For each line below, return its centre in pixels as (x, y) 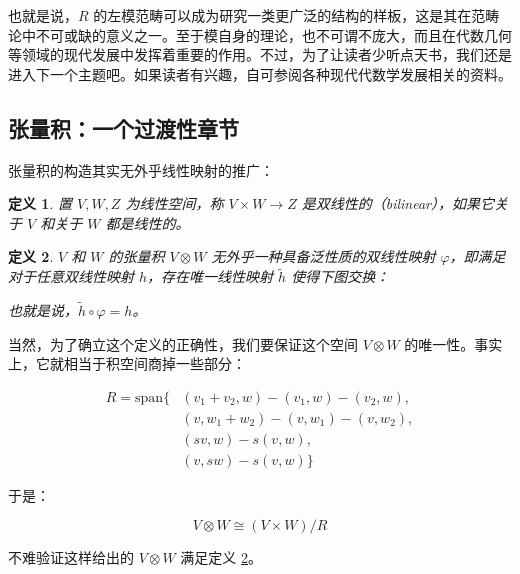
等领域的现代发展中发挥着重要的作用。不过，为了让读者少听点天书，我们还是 (260, 54)
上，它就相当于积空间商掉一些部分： (127, 363)
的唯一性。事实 (453, 343)
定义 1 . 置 (40, 203)
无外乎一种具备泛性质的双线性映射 (323, 256)
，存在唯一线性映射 (210, 276)
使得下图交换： (340, 276)
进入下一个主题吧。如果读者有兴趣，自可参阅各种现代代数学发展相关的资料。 (260, 73)
